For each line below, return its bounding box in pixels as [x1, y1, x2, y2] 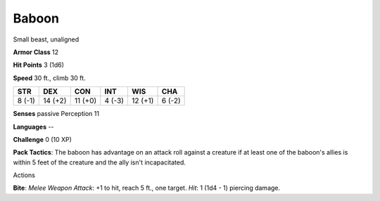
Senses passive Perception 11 [13, 110, 100, 118]
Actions [13, 171, 35, 179]
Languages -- [13, 122, 54, 131]
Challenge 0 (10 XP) [13, 135, 72, 143]
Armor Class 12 [13, 48, 59, 56]
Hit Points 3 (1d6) [13, 60, 65, 70]
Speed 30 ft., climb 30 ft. [13, 74, 86, 82]
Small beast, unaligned [13, 35, 80, 44]
